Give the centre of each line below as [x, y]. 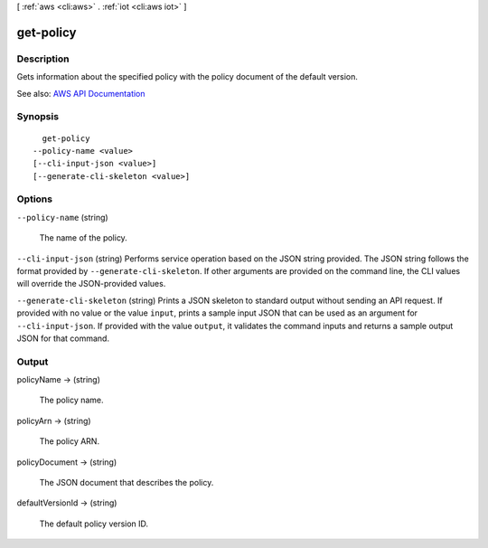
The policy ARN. [69, 441]
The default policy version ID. [94, 524]
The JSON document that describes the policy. [127, 483]
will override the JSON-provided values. [91, 284]
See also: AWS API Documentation [81, 93]
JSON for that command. [63, 338]
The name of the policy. [84, 238]
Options [35, 199]
